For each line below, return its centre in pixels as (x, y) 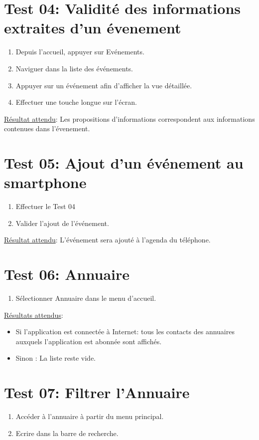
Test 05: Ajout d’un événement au (124, 163)
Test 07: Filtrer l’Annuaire (97, 392)
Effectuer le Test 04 (46, 206)
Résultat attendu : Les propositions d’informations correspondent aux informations (129, 118)
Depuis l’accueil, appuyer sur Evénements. (80, 52)
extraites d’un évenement (93, 28)
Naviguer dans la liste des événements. (74, 68)
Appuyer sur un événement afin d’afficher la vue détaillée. (104, 85)
